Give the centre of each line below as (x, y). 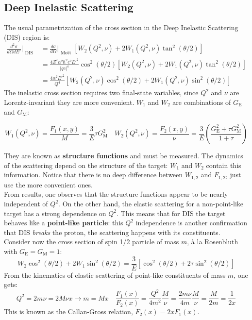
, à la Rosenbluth (213, 242)
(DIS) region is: (27, 37)
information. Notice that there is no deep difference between (93, 175)
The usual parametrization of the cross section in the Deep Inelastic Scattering (121, 27)
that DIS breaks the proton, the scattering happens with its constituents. (112, 232)
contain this (224, 165)
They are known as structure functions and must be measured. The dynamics (124, 156)
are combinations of (202, 102)
